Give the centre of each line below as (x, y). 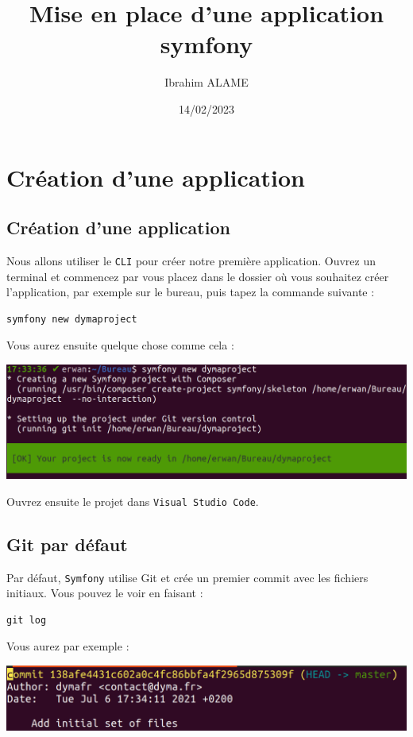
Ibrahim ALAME (206, 82)
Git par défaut (67, 544)
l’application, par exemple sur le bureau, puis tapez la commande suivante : (191, 292)
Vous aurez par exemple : (68, 646)
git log (27, 620)
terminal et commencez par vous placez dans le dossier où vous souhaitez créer (198, 276)
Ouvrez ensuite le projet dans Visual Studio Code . (133, 501)
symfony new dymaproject (72, 319)
